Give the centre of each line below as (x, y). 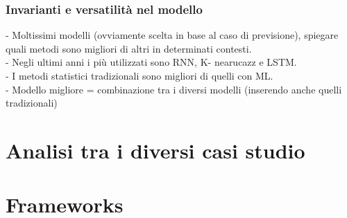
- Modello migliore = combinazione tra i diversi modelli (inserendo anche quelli (174, 89)
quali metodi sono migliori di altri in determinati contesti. (129, 48)
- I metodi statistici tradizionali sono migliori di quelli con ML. (139, 75)
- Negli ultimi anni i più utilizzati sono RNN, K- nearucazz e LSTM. (151, 62)
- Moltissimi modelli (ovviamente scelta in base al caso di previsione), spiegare (172, 35)
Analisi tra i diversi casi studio (155, 150)
